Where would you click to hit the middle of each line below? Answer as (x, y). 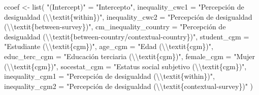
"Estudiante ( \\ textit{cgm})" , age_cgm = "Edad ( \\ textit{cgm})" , (109, 46)
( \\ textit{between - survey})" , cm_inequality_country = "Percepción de (115, 27)
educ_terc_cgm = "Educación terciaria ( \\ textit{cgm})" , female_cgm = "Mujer (130, 56)
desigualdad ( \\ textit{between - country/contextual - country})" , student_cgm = (127, 36)
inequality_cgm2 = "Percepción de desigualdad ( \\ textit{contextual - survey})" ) (129, 86)
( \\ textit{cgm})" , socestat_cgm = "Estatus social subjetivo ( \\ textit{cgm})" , (125, 66)
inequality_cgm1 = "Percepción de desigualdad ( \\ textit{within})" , (109, 76)
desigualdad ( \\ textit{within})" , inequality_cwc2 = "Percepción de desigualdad (128, 16)
